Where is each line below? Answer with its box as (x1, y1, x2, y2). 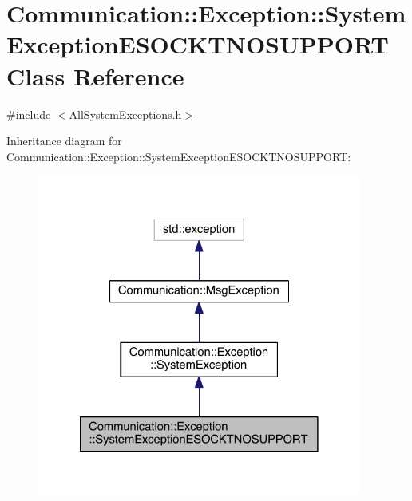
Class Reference (6, 59, 184, 92)
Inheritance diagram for (6, 132, 122, 149)
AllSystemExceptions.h (69, 105, 182, 122)
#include (6, 105, 51, 122)
